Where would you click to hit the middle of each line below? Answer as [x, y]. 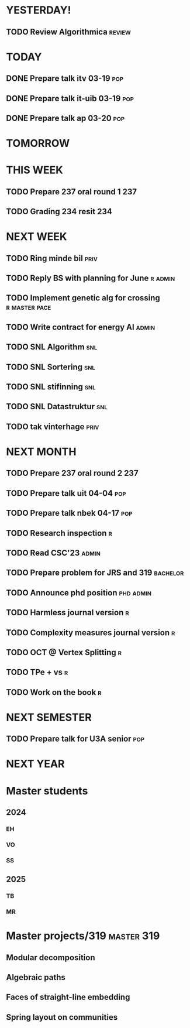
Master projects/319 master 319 [83, 936]
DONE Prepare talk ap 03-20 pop [65, 118]
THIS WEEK [34, 170]
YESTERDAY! [39, 10]
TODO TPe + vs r [37, 672]
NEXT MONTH [41, 452]
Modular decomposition [51, 957]
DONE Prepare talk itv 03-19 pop [65, 79]
